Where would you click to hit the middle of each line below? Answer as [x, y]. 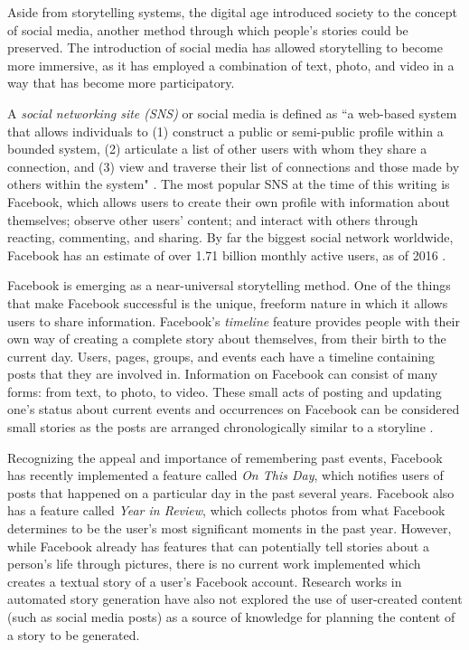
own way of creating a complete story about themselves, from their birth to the [227, 339]
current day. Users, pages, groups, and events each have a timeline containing [221, 356]
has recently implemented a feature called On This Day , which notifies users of [225, 475]
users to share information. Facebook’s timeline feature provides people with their [234, 320]
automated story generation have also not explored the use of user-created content [235, 599]
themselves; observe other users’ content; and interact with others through [213, 219]
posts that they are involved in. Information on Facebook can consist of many [223, 374]
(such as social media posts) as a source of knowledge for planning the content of [231, 617]
